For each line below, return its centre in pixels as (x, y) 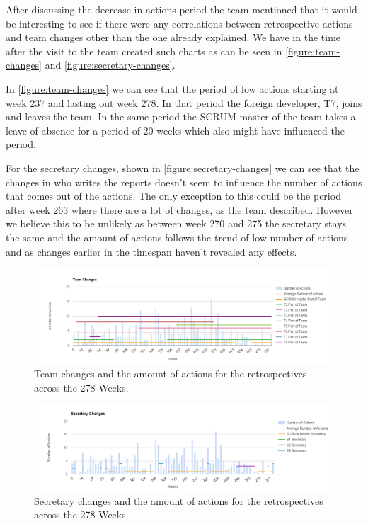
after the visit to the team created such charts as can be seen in (144, 51)
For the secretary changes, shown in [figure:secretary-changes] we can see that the (183, 167)
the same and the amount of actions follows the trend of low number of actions (177, 237)
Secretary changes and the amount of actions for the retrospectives (179, 500)
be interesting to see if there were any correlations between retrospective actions (179, 23)
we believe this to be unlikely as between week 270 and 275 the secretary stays (176, 223)
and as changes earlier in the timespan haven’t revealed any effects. (151, 251)
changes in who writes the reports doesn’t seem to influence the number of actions (184, 182)
